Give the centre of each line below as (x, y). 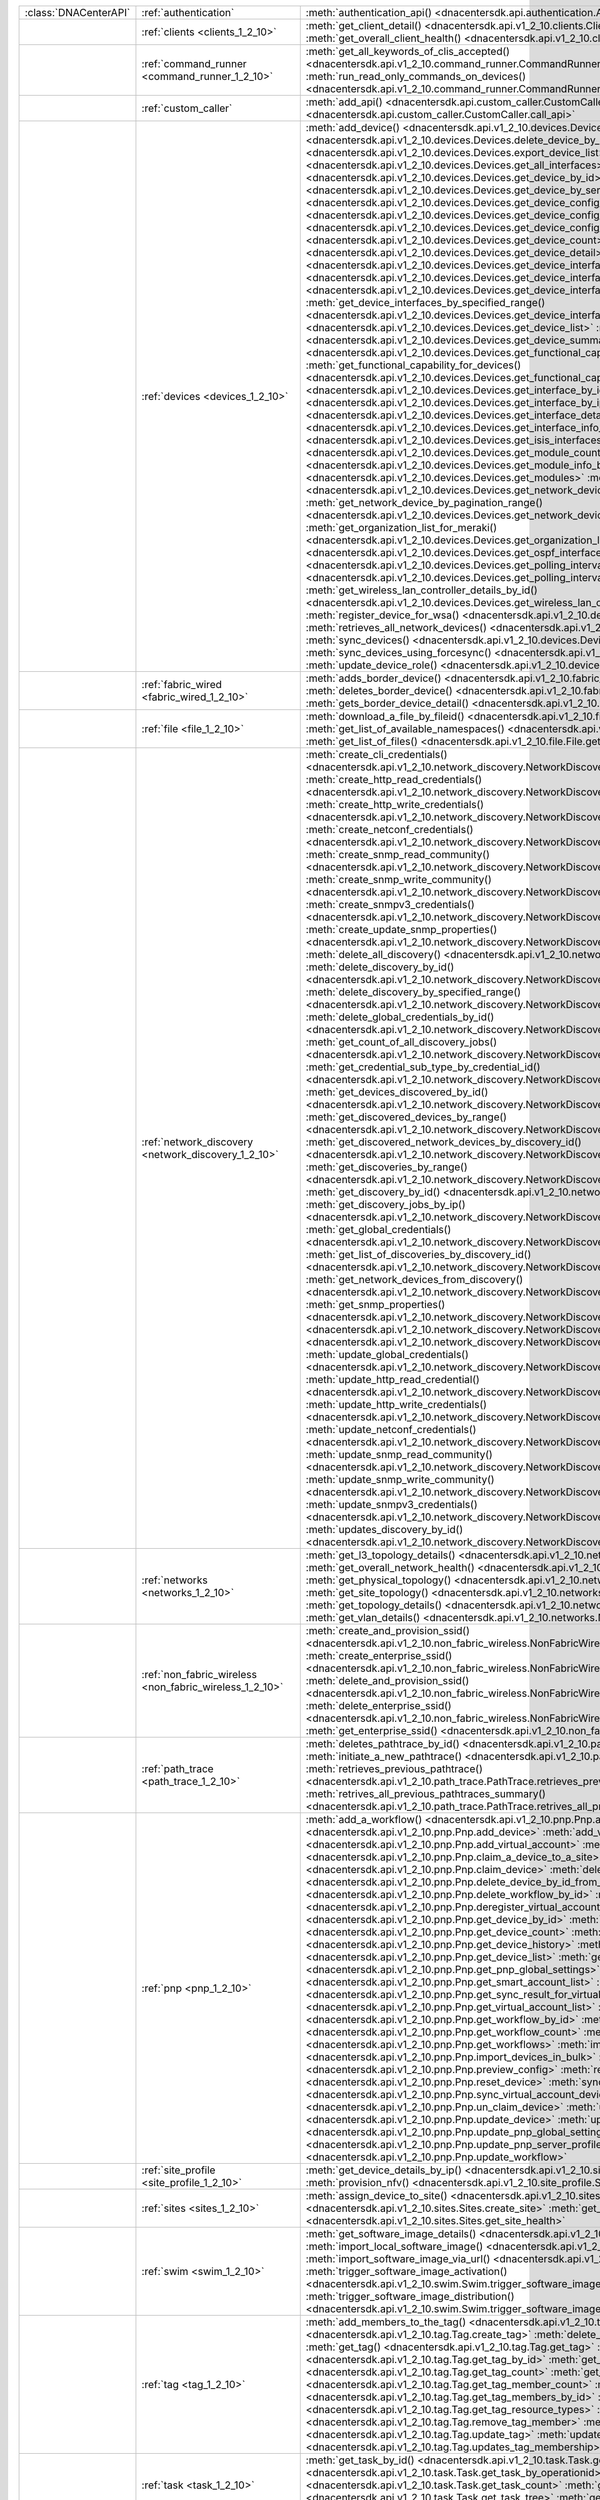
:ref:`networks (175, 1580)
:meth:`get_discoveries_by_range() (386, 1167)
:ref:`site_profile (178, 2170)
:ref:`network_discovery (197, 1142)
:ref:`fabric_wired (181, 684)
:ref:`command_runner (194, 63)
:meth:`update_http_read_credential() (392, 1379)
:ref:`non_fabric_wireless (199, 1674)
